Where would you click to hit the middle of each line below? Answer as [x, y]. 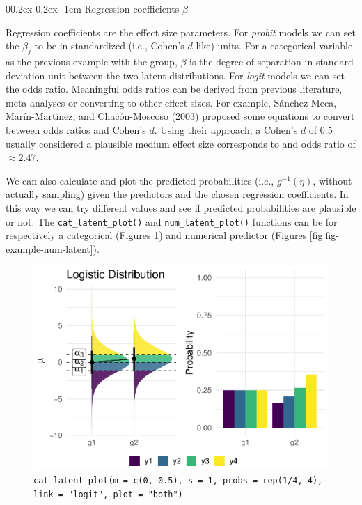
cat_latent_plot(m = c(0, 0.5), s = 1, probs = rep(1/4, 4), [178, 481]
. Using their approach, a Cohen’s [226, 129]
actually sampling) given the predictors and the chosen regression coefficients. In [177, 194]
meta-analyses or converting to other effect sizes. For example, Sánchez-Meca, [171, 102]
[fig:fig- [324, 235]
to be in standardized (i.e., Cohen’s [109, 46]
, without [332, 180]
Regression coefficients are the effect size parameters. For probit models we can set [181, 32]
